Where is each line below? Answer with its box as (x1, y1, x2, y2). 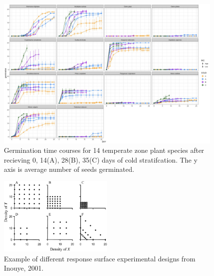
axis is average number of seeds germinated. (4, 164, 134, 174)
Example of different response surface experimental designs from (4, 253, 196, 263)
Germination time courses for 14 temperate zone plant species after (4, 145, 204, 155)
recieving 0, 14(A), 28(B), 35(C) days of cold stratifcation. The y (4, 154, 197, 165)
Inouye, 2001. (4, 263, 44, 273)
